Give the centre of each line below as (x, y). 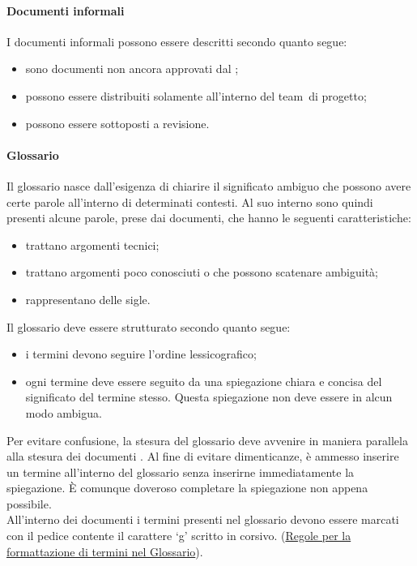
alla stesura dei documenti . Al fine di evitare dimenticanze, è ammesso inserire (203, 456)
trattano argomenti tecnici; (92, 244)
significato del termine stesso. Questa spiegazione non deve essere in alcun (209, 397)
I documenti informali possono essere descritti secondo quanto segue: (177, 41)
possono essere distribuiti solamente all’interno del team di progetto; (196, 95)
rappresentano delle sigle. (88, 299)
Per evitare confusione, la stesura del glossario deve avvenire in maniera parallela (207, 440)
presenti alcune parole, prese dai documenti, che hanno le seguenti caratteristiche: (209, 218)
